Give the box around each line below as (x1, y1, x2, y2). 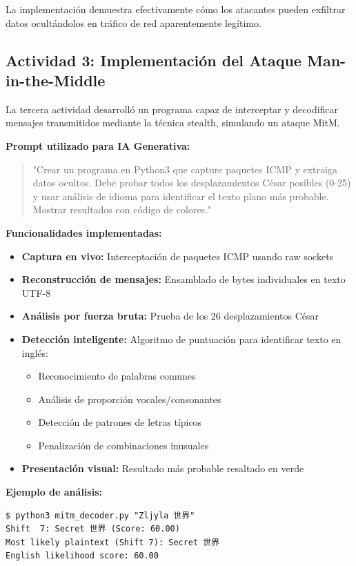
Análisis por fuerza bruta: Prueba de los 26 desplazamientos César (21, 309, 319, 323)
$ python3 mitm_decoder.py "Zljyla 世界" (6, 510, 195, 520)
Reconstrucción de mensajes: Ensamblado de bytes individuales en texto (21, 272, 346, 286)
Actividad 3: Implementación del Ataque (6, 49, 301, 70)
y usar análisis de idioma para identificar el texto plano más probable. (32, 188, 329, 203)
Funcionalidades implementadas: (6, 225, 162, 240)
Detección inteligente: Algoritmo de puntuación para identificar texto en (21, 331, 342, 346)
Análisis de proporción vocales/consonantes (38, 391, 221, 406)
